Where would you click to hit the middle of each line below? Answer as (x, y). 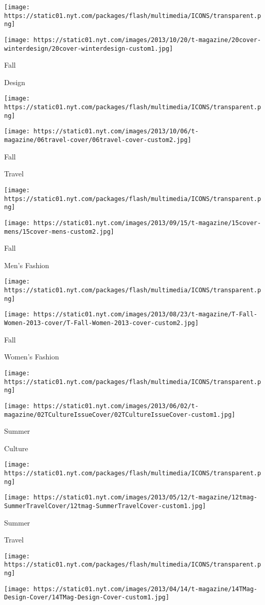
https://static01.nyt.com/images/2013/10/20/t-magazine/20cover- (147, 40)
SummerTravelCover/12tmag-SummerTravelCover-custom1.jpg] (105, 506)
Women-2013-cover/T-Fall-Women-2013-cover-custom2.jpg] (101, 323)
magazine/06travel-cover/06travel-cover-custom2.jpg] (98, 140)
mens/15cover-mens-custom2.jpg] (59, 231)
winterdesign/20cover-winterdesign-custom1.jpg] (89, 48)
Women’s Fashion (32, 357)
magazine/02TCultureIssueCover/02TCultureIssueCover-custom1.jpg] (120, 415)
